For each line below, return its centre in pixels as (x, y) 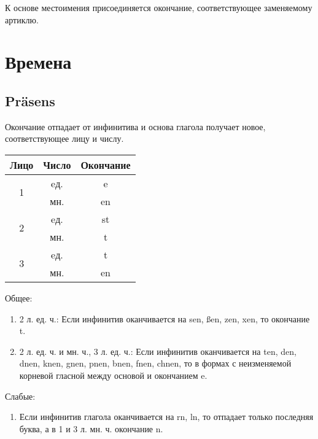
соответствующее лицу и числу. (64, 138)
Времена (38, 62)
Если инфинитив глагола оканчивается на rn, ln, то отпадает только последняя (166, 417)
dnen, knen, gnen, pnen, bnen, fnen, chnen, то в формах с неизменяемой (155, 363)
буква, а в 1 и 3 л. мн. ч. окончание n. (91, 428)
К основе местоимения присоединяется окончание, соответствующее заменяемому (159, 7)
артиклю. (22, 19)
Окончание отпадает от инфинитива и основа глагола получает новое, (135, 126)
